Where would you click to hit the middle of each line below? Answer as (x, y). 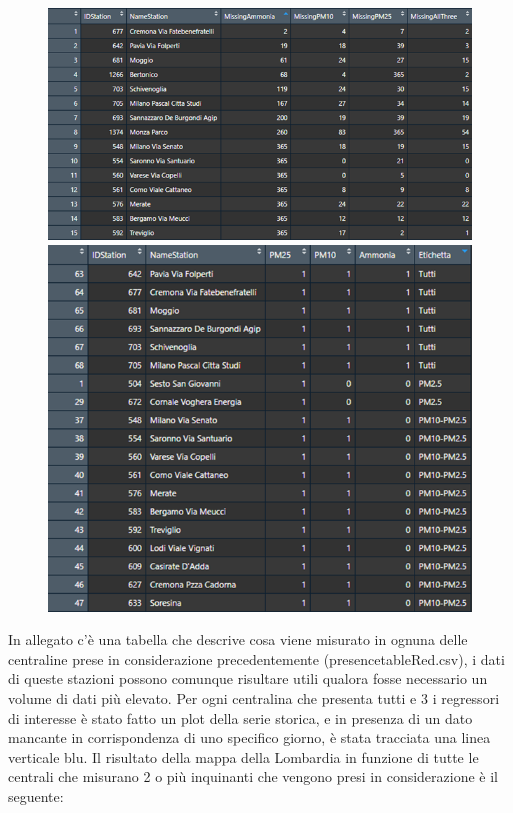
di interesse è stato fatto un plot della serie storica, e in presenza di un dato (240, 717)
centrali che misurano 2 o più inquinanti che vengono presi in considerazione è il (253, 776)
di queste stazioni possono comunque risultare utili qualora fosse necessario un (248, 678)
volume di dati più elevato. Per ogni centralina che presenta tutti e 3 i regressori (254, 697)
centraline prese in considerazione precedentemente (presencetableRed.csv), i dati (256, 658)
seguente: (36, 795)
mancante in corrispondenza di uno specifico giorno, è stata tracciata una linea (249, 737)
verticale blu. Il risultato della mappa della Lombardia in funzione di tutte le (243, 756)
